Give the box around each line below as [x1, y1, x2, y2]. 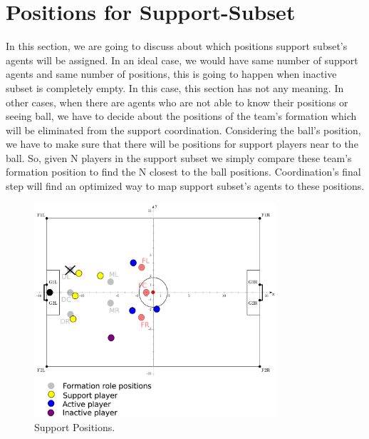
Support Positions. [34, 420, 115, 435]
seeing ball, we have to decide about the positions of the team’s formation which [6, 109, 357, 123]
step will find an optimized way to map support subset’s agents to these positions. [6, 178, 365, 193]
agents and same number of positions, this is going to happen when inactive [6, 66, 337, 81]
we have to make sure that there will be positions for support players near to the [6, 136, 358, 151]
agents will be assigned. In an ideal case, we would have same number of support [6, 52, 358, 67]
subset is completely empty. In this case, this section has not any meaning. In [6, 80, 344, 95]
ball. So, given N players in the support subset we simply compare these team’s [6, 150, 352, 165]
